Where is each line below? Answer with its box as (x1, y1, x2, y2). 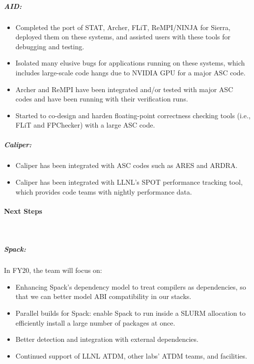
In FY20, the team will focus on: (4, 265, 102, 275)
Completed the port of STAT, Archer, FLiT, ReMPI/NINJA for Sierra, (15, 22, 230, 32)
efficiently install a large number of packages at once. (15, 317, 175, 328)
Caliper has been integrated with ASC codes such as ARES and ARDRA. (15, 160, 238, 170)
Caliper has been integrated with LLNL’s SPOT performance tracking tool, (15, 177, 243, 187)
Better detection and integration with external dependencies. (15, 334, 198, 344)
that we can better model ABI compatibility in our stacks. (15, 291, 192, 301)
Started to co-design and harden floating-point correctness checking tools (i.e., (15, 110, 251, 120)
